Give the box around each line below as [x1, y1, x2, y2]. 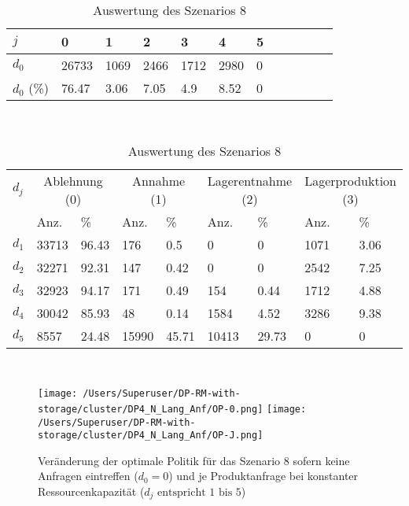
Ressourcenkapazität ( [38, 483, 145, 499]
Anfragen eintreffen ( [38, 467, 138, 484]
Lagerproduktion [304, 171, 396, 190]
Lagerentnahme [207, 171, 293, 190]
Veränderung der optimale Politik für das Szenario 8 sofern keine [38, 452, 350, 468]
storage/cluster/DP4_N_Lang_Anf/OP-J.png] [38, 430, 263, 441]
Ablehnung [43, 171, 103, 190]
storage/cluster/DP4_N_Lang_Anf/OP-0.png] [38, 403, 263, 415]
